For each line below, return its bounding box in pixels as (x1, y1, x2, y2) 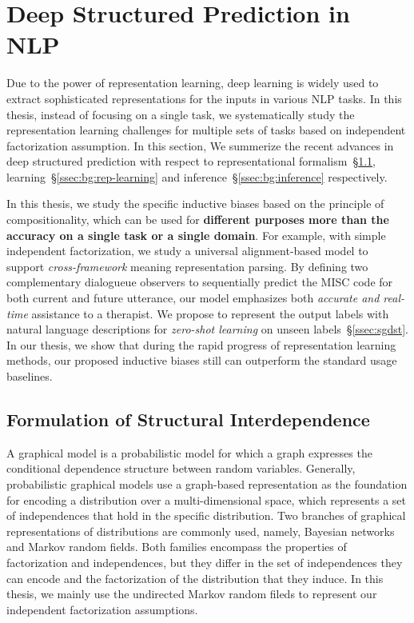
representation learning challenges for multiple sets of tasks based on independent (6, 122, 406, 138)
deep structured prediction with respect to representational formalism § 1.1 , (6, 153, 376, 170)
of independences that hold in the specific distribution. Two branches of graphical (6, 507, 406, 524)
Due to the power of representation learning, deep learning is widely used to (6, 74, 379, 91)
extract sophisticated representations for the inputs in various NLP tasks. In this (6, 90, 402, 106)
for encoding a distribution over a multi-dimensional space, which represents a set (6, 491, 406, 508)
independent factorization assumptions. (6, 601, 198, 617)
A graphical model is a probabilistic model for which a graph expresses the (6, 444, 372, 461)
